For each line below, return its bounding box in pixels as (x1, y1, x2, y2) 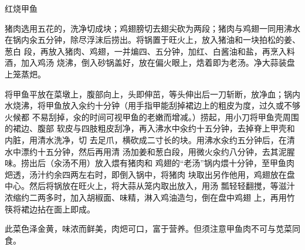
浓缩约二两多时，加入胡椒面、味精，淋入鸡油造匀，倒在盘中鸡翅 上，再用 (5, 191, 287, 203)
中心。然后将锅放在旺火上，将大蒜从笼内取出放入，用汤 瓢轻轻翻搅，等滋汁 (5, 180, 295, 192)
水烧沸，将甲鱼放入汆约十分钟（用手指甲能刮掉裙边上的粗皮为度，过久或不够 (5, 99, 300, 112)
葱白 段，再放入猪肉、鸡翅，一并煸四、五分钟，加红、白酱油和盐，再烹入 (5, 45, 287, 57)
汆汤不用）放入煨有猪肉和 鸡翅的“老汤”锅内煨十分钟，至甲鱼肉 (53, 157, 294, 169)
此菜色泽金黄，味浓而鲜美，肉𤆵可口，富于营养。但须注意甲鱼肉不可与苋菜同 (5, 222, 300, 235)
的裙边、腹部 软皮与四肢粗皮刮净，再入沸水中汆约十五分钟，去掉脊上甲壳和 (5, 122, 295, 134)
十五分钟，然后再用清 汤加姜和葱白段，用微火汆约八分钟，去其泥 (37, 145, 287, 157)
